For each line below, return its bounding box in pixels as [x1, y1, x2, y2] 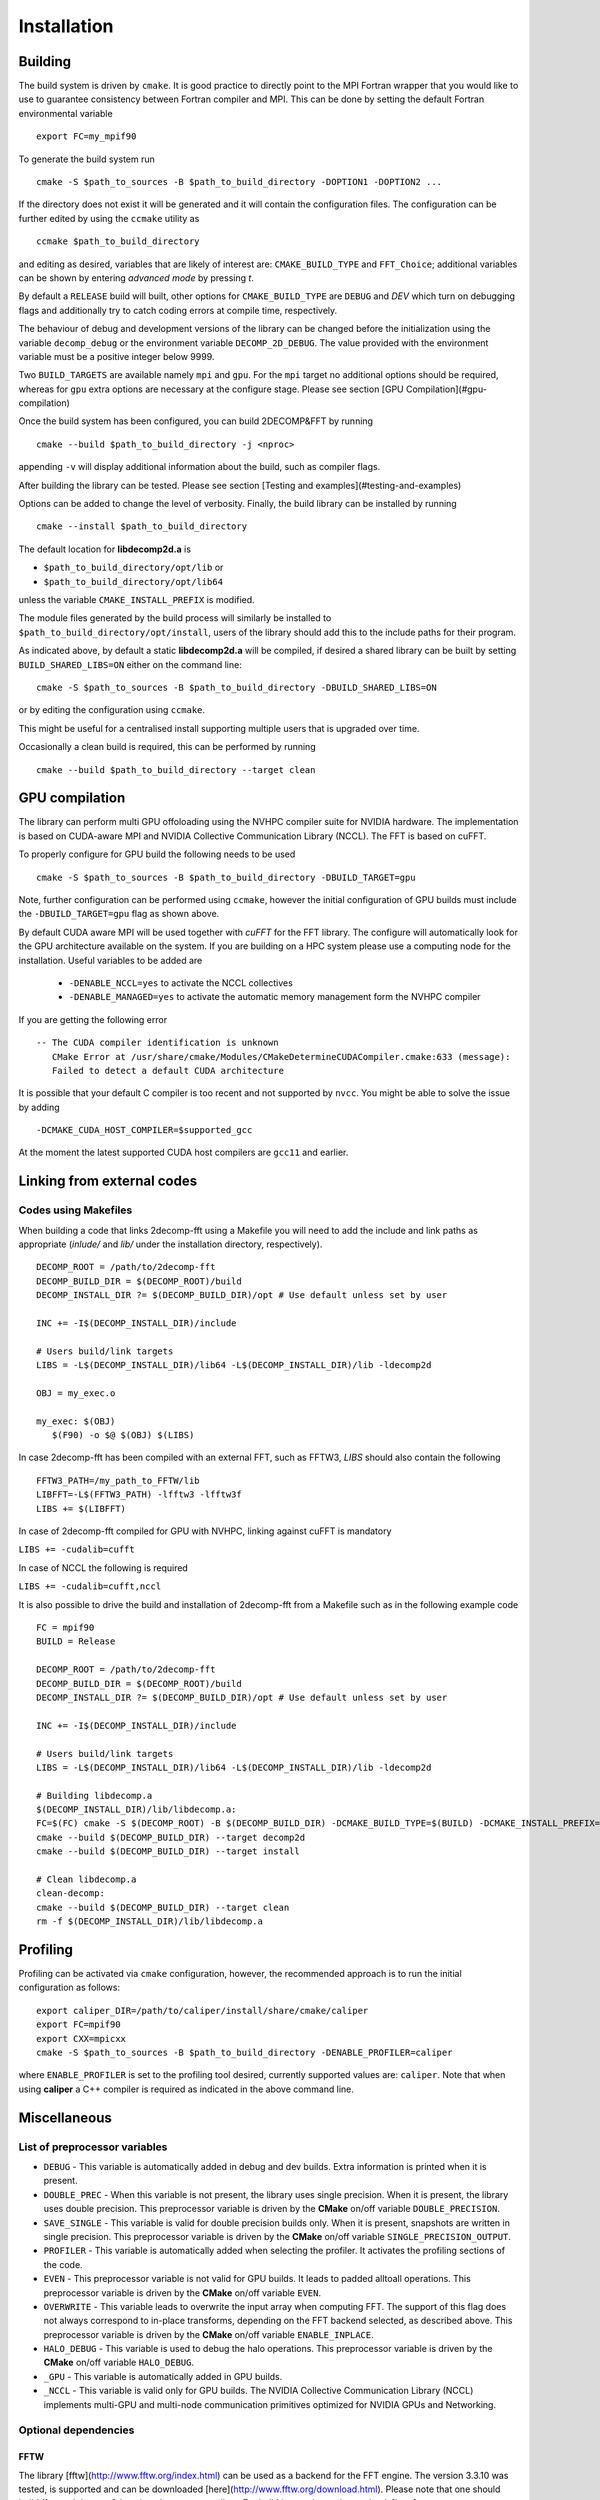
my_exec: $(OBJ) [36, 1415, 116, 1427]
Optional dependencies [18, 2423, 135, 2437]
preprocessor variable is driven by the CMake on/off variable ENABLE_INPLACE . [43, 2328, 374, 2340]
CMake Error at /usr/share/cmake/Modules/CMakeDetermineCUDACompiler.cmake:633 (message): [51, 1051, 511, 1062]
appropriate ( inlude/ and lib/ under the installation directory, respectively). [18, 1238, 323, 1250]
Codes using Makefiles [18, 1203, 133, 1217]
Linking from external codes [18, 1173, 198, 1190]
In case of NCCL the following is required [18, 1561, 189, 1574]
